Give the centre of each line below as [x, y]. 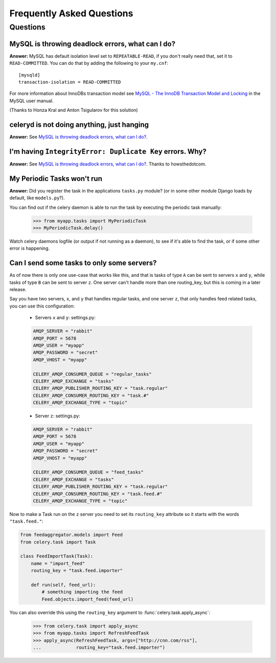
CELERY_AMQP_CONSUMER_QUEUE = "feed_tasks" [88, 472]
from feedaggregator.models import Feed [71, 535]
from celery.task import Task [58, 542]
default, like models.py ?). [37, 198]
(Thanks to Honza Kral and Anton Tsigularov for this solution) [74, 110]
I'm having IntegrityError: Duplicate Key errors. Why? [108, 151]
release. [18, 289]
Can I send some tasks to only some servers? [83, 263]
